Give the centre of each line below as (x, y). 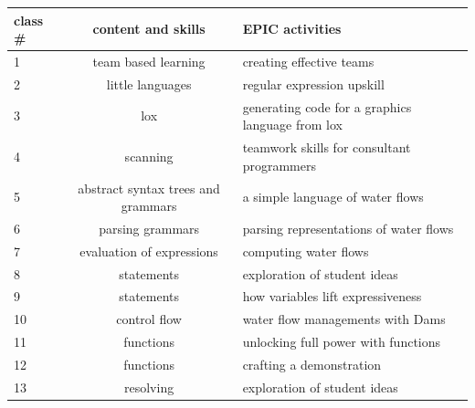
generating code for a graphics (327, 106)
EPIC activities (292, 29)
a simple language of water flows (333, 197)
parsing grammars (149, 228)
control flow (149, 319)
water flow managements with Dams (344, 319)
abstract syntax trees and (149, 188)
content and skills (149, 29)
